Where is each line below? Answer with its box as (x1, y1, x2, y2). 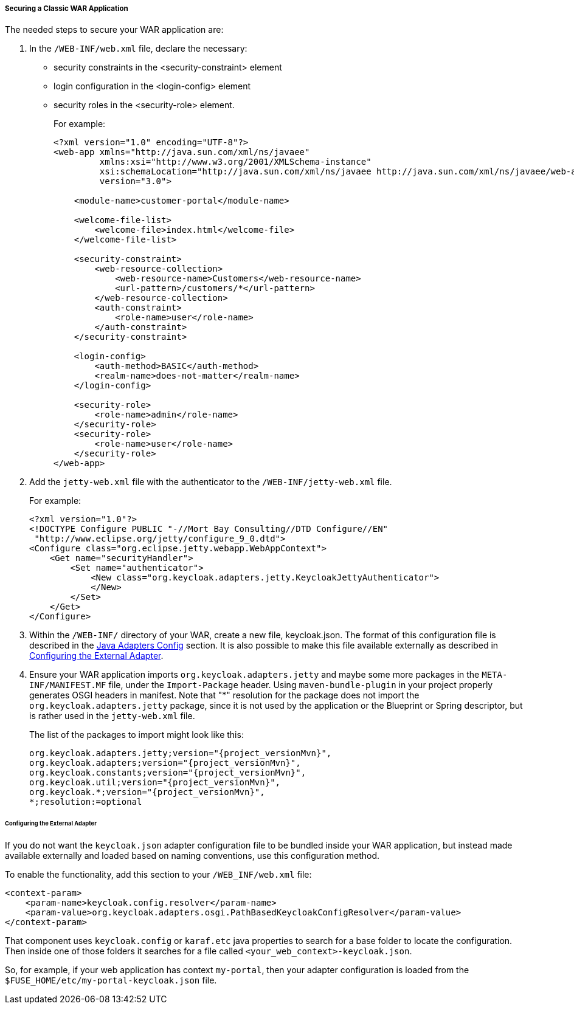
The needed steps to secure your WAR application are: (5, 24, 224, 35)
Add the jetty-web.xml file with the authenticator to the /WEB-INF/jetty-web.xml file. (29, 477, 392, 487)
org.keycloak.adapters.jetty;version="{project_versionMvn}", (29, 748, 332, 759)
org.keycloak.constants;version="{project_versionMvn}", (29, 768, 306, 778)
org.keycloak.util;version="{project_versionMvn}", (29, 777, 281, 788)
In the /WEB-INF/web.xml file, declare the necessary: (29, 43, 247, 54)
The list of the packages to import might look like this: (29, 729, 244, 740)
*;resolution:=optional (29, 797, 142, 807)
